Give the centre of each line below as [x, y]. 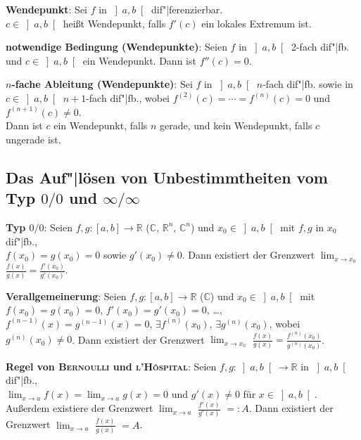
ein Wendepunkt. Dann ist [139, 60]
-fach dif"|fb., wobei [128, 97]
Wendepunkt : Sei [46, 9]
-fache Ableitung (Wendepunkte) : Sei [102, 84]
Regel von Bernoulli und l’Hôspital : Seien [111, 366]
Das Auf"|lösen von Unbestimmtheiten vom [167, 177]
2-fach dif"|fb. [320, 47]
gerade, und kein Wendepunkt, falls [236, 125]
